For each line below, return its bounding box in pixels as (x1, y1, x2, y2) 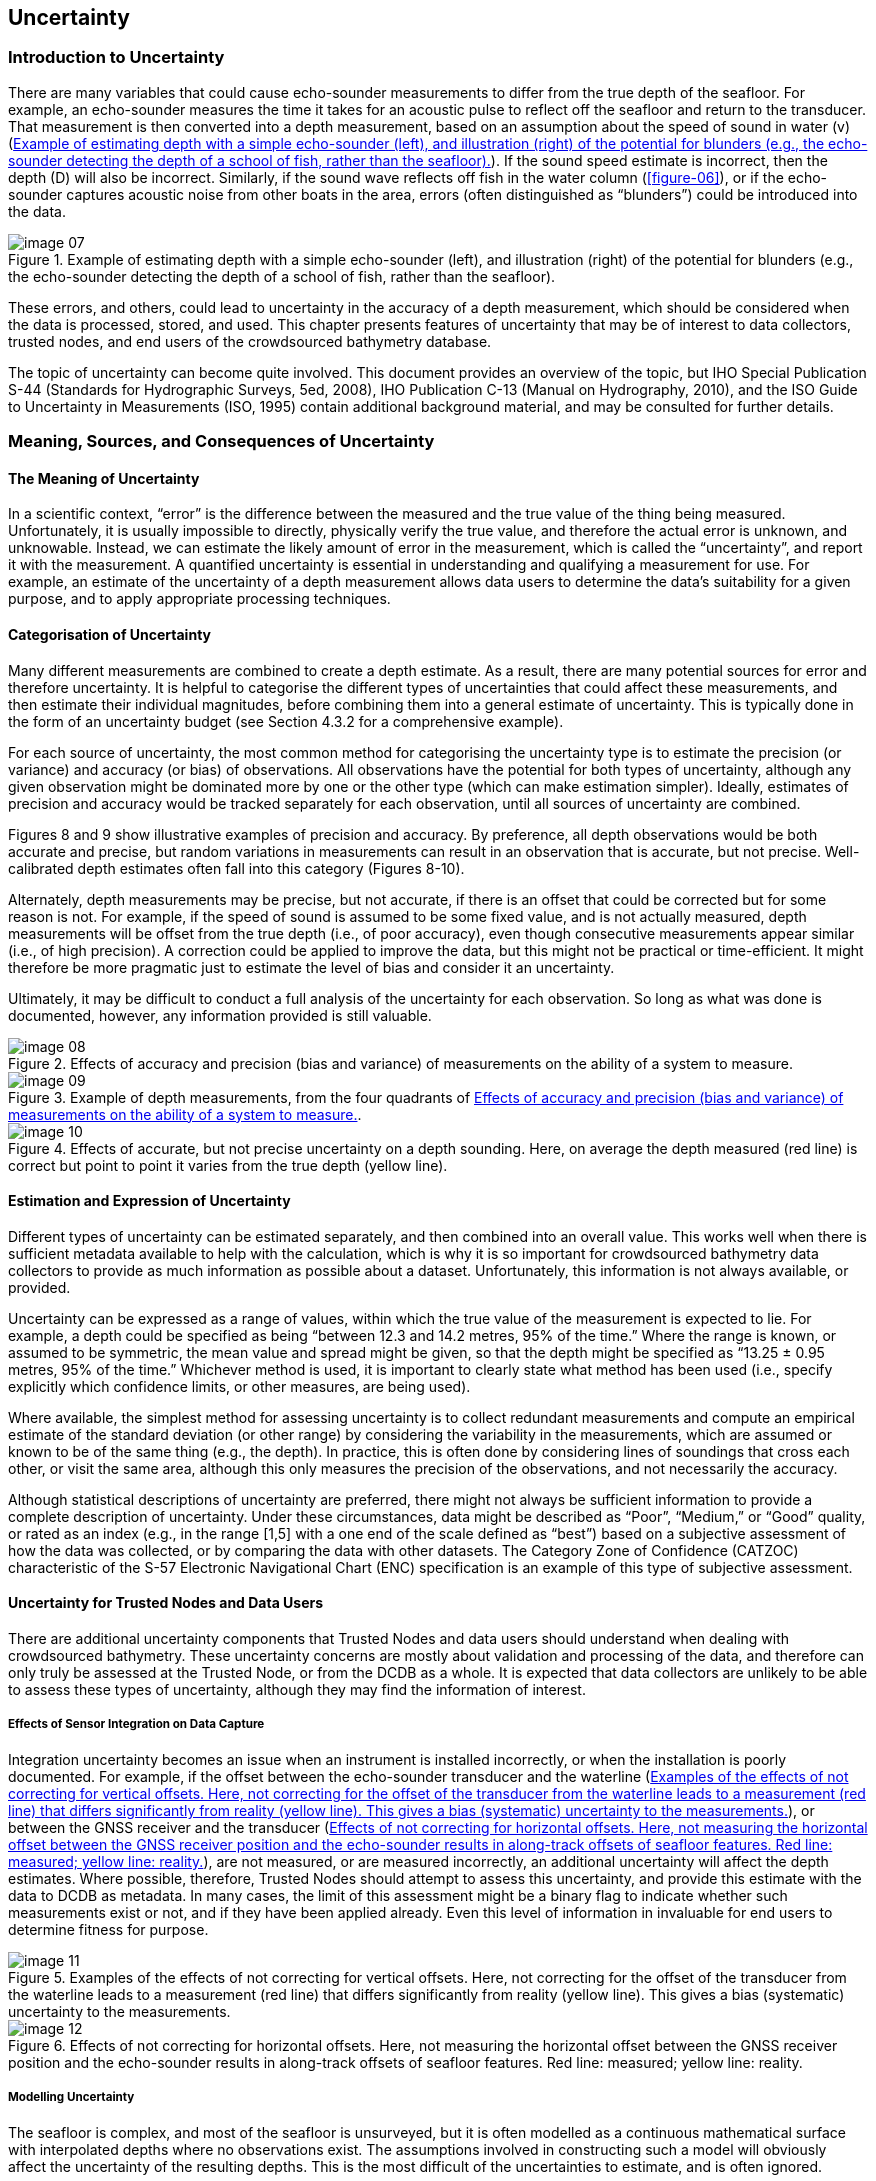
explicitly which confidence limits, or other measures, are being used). (8, 1377, 471, 1395)
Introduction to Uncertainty (8, 47, 225, 68)
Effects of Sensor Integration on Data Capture (8, 1717, 265, 1732)
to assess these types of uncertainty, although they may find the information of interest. (8, 1681, 586, 1699)
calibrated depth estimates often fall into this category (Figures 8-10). (8, 859, 465, 877)
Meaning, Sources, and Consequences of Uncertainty (8, 431, 435, 452)
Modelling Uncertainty (8, 2090, 135, 2105)
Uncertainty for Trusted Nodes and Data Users (8, 1594, 324, 1612)
